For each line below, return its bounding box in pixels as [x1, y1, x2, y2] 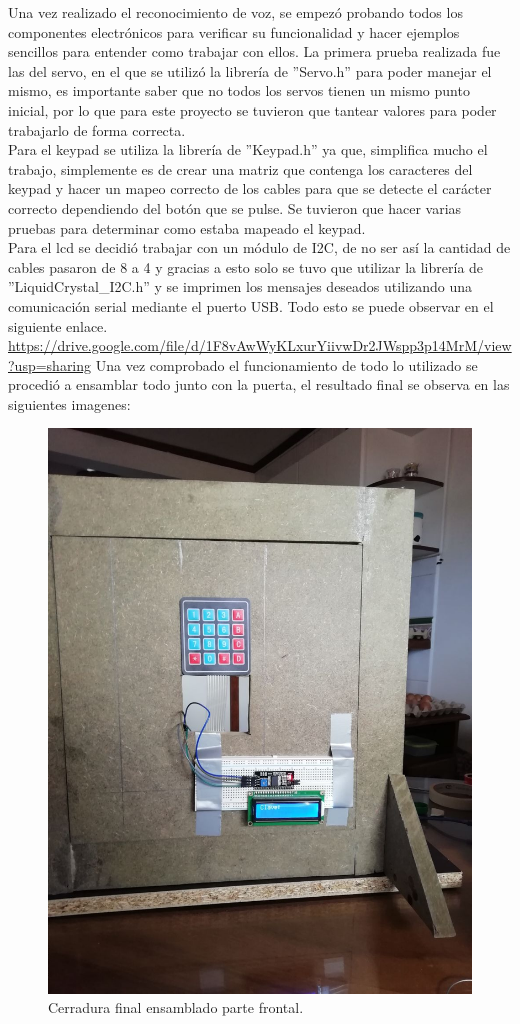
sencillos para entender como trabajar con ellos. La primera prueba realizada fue [8, 41, 501, 62]
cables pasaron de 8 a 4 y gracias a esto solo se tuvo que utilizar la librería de [8, 256, 484, 277]
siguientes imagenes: [8, 393, 131, 414]
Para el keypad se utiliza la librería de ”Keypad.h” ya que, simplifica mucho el [8, 139, 488, 160]
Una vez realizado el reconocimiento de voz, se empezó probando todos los [8, 2, 463, 22]
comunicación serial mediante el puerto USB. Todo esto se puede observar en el [8, 295, 494, 316]
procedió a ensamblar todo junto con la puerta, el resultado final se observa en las [8, 374, 510, 395]
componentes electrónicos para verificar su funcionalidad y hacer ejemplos [8, 21, 460, 42]
